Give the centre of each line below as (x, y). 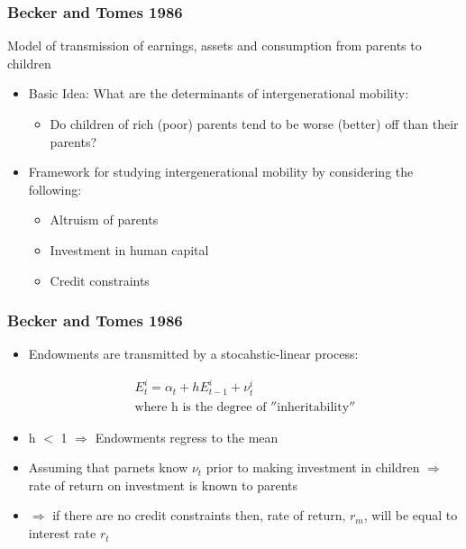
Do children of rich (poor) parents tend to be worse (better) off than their (254, 124)
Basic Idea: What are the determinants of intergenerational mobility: (219, 93)
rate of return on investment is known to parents (163, 485)
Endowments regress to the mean (187, 437)
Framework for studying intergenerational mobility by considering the (221, 172)
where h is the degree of (201, 407)
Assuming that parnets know (108, 467)
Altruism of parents (104, 220)
